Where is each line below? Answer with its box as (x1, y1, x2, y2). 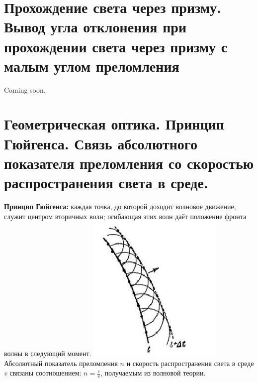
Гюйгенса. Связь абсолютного (4, 133, 197, 153)
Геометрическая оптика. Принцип (4, 114, 224, 134)
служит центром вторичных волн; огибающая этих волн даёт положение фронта (4, 211, 247, 221)
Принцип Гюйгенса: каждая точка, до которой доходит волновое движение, (4, 201, 236, 211)
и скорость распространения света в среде (126, 358, 254, 368)
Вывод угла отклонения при (4, 16, 187, 37)
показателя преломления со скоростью (4, 152, 254, 173)
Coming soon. (4, 84, 46, 95)
